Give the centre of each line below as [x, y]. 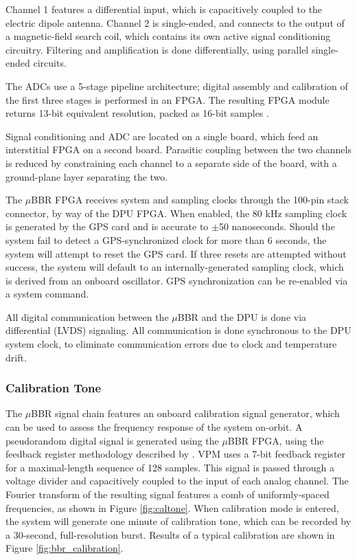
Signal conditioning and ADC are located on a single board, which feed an [162, 136]
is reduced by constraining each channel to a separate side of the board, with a [171, 163]
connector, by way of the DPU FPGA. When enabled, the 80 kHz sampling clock [176, 213]
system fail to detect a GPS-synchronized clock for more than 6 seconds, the [166, 239]
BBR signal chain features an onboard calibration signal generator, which [185, 413]
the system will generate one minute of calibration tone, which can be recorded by [178, 521]
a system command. [47, 294]
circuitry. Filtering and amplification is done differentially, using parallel [157, 49]
